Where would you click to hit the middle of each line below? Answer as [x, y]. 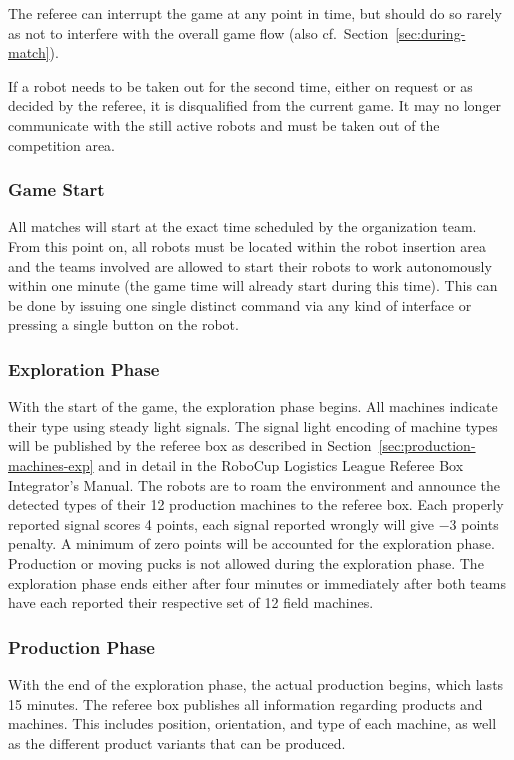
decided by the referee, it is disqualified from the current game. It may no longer [255, 105]
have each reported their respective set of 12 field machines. [191, 602]
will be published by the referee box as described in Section [190, 445]
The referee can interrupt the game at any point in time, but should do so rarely [255, 13]
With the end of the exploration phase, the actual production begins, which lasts [256, 683]
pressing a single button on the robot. [123, 324]
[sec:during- [430, 32]
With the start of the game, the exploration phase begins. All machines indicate [253, 406]
